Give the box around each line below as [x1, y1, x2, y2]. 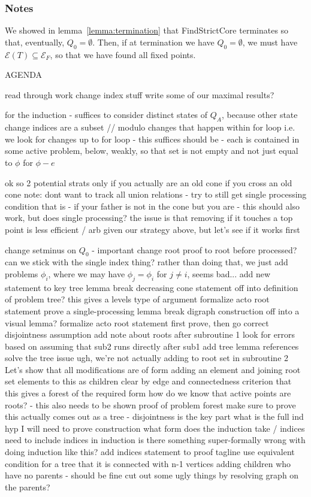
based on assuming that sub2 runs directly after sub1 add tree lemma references [5, 340, 299, 352]
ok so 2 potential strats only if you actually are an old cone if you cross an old [5, 176, 292, 189]
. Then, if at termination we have [92, 35, 215, 48]
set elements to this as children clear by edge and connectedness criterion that [5, 375, 292, 387]
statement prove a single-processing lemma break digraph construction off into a [5, 304, 300, 317]
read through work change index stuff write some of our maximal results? [5, 88, 274, 101]
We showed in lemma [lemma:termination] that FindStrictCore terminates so [5, 24, 289, 37]
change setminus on [5, 243, 77, 256]
